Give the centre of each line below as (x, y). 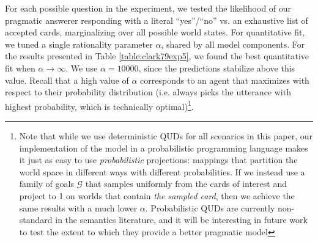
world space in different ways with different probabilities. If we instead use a (162, 171)
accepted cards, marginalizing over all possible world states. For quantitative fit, (155, 32)
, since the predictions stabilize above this (217, 68)
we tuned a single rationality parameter (79, 44)
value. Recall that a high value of (67, 80)
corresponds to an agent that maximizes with (225, 80)
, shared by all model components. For (233, 44)
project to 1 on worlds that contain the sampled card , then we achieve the (157, 195)
